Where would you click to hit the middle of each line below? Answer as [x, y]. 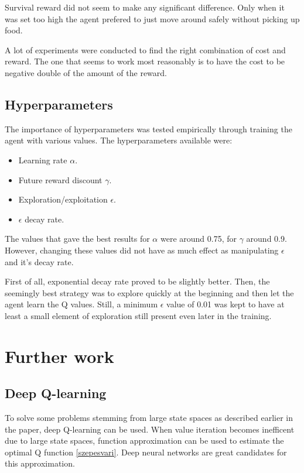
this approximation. [40, 463]
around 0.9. [267, 239]
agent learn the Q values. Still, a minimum [81, 304]
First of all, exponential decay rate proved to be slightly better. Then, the [137, 281]
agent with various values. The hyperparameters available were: [119, 140]
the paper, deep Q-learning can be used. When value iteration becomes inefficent [150, 429]
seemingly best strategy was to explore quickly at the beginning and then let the [149, 292]
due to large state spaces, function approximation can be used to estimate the [144, 441]
